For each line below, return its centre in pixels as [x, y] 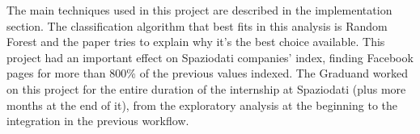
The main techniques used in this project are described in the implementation [199, 10]
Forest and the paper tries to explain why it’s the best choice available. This [196, 42]
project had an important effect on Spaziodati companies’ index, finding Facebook [210, 57]
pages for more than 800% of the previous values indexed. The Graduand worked [207, 73]
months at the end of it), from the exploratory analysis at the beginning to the [202, 105]
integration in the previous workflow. [98, 121]
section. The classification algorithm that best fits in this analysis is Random [197, 25]
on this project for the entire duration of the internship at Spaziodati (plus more [206, 88]
